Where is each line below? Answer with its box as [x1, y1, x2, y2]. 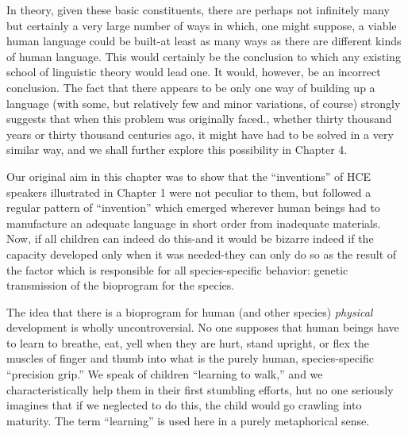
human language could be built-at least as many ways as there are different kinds [6, 33, 402, 49]
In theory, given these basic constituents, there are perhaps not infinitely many [6, 2, 390, 17]
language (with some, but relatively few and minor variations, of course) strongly [6, 94, 401, 111]
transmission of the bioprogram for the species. [6, 277, 235, 294]
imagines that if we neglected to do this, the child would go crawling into [6, 397, 362, 413]
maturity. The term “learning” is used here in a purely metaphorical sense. [6, 412, 370, 428]
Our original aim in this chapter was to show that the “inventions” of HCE [6, 167, 371, 184]
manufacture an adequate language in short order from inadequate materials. [6, 214, 381, 231]
